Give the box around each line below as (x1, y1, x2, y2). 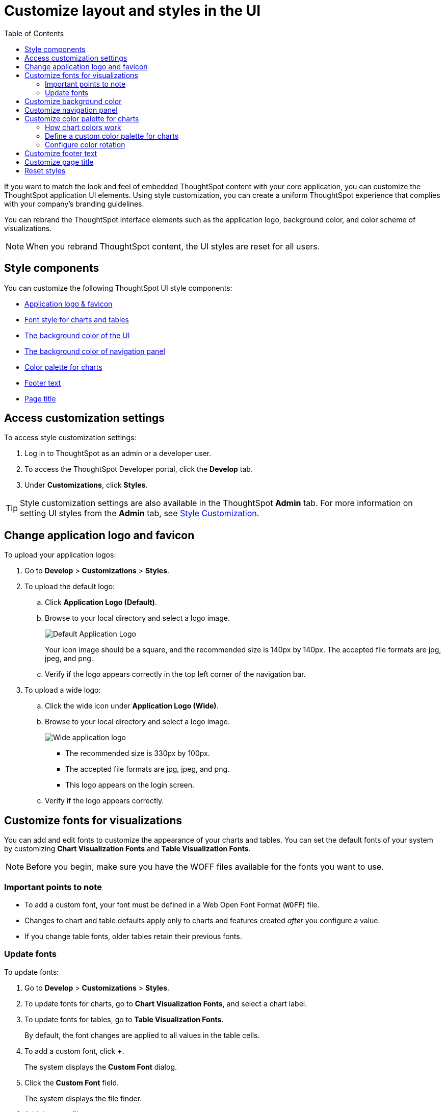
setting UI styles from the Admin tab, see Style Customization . (20, 508, 259, 519)
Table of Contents (4, 29, 64, 38)
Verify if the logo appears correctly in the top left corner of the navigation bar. (45, 670, 306, 679)
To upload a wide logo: (24, 686, 101, 695)
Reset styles (24, 166, 66, 175)
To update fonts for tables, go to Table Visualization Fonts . (24, 1015, 224, 1024)
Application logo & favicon (24, 299, 113, 308)
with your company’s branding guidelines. (4, 199, 144, 208)
